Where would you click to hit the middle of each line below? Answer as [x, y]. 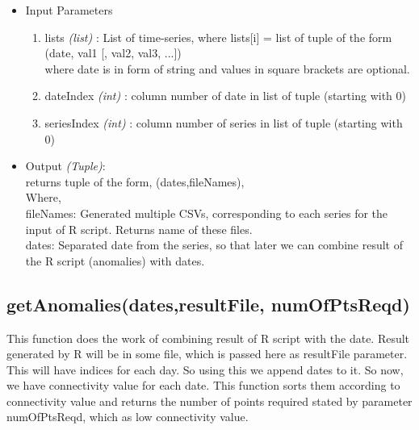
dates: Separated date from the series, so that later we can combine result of [214, 245]
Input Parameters [69, 10]
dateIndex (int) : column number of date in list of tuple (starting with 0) [225, 96]
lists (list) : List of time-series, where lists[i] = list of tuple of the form [218, 37]
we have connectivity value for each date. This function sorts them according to [203, 385]
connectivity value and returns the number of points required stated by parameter [209, 401]
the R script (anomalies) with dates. [115, 260]
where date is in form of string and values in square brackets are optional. [227, 68]
